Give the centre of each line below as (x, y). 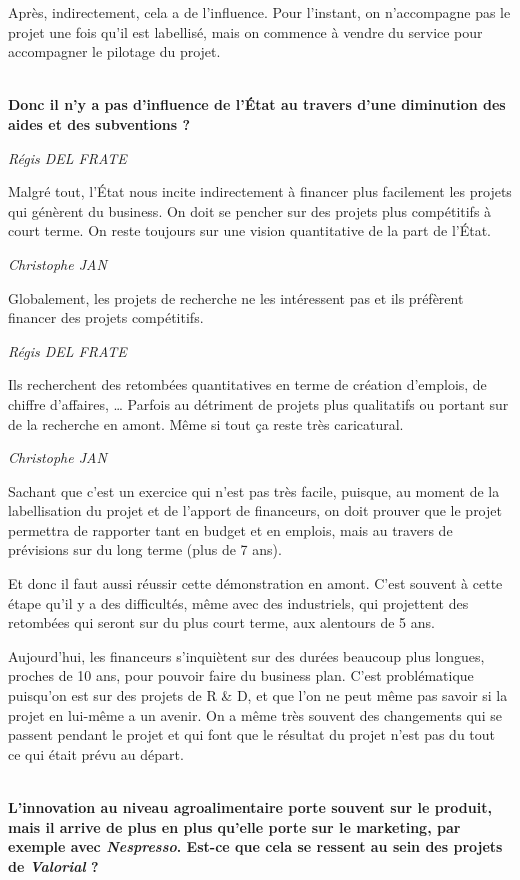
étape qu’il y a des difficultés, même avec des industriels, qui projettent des (238, 602)
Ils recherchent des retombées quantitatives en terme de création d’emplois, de (247, 384)
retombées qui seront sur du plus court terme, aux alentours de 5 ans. (221, 622)
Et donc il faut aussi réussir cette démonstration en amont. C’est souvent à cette (255, 583)
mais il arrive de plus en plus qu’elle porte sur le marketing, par (234, 826)
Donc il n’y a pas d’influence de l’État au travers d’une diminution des (257, 104)
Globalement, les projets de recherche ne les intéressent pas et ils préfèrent (236, 297)
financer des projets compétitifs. (106, 317)
